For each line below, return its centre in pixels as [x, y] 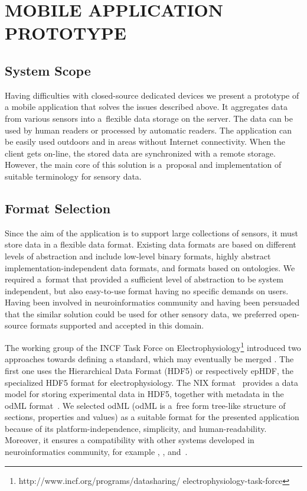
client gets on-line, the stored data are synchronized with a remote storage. [140, 153]
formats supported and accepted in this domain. [117, 325]
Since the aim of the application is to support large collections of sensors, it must [151, 233]
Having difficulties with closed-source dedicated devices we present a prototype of [152, 95]
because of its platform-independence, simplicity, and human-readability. [136, 428]
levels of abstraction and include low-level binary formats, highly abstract [138, 256]
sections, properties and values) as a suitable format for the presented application [152, 417]
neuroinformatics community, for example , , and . [96, 452]
